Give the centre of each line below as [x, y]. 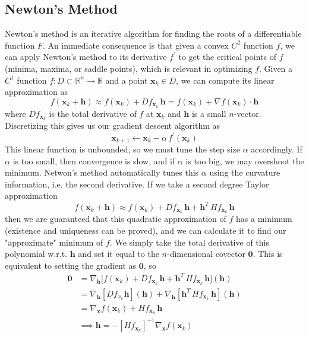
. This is [268, 254]
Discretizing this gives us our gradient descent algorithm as [113, 125]
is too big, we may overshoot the [245, 160]
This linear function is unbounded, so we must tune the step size [122, 149]
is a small [209, 113]
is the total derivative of [93, 113]
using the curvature [245, 172]
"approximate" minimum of [54, 242]
